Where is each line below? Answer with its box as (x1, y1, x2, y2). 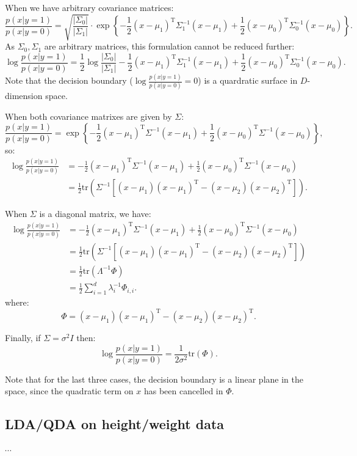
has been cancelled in (143, 384, 223, 397)
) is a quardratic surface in (198, 74, 298, 87)
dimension (5, 89, 43, 102)
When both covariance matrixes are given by (5, 110, 172, 123)
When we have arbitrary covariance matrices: (5, 1, 174, 13)
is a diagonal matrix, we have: (39, 207, 151, 220)
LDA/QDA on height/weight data (5, 414, 225, 433)
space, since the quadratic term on (5, 384, 134, 397)
